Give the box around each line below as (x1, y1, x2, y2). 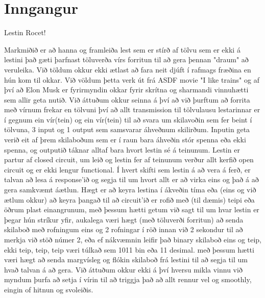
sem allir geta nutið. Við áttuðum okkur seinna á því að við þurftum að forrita (4, 94, 250, 105)
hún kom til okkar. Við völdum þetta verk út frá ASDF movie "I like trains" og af (4, 74, 259, 85)
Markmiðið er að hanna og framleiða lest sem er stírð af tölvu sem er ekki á (4, 44, 240, 55)
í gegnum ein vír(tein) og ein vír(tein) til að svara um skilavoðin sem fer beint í (4, 114, 252, 125)
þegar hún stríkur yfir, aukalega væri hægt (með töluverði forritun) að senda (4, 214, 244, 225)
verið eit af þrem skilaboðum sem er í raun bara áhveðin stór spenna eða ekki (4, 134, 246, 145)
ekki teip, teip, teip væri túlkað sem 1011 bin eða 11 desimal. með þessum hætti (4, 244, 254, 255)
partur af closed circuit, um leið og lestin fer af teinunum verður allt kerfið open (4, 154, 254, 165)
